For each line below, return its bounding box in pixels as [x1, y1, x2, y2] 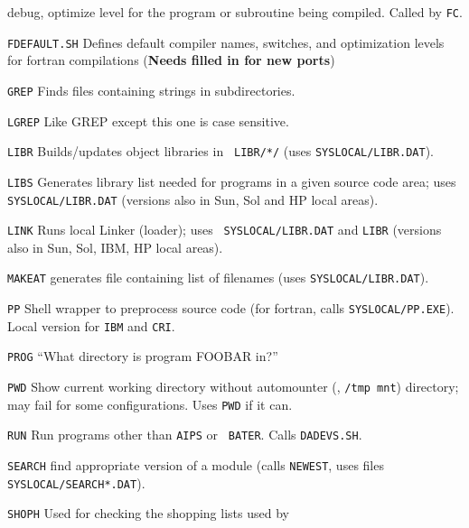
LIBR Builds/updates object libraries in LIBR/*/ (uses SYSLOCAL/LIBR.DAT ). [7, 142, 434, 161]
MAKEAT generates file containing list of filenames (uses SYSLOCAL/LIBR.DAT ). [7, 268, 429, 287]
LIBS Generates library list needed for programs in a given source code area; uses [7, 171, 456, 190]
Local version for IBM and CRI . [7, 316, 175, 335]
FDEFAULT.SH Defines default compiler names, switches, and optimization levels [7, 32, 445, 51]
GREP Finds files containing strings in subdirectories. [7, 80, 295, 99]
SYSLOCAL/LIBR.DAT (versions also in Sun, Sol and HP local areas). [7, 190, 379, 208]
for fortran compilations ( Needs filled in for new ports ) [7, 51, 335, 69]
